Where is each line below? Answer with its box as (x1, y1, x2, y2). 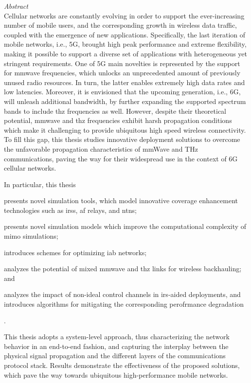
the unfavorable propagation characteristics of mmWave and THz (4, 143, 198, 154)
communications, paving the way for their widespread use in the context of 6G (4, 153, 238, 163)
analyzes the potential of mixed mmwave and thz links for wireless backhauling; (4, 263, 242, 274)
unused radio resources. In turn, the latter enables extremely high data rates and (4, 77, 245, 87)
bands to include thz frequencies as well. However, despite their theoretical (4, 105, 227, 116)
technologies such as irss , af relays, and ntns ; (4, 205, 137, 215)
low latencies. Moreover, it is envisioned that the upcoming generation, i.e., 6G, (4, 87, 241, 97)
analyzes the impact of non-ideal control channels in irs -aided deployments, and (4, 289, 241, 299)
